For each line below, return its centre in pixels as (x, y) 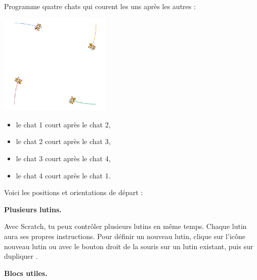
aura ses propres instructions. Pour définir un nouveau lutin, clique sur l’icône (125, 236)
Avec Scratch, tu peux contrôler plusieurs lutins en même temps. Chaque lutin (125, 226)
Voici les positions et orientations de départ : (74, 192)
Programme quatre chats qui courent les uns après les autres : (100, 6)
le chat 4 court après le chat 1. (63, 175)
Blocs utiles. (26, 273)
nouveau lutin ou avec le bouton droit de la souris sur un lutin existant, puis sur (129, 246)
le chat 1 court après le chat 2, (63, 124)
